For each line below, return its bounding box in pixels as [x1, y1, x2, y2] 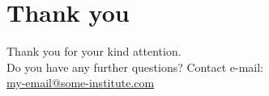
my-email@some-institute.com [6, 74, 155, 91]
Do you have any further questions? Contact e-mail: [6, 58, 263, 75]
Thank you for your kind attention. [6, 43, 181, 60]
